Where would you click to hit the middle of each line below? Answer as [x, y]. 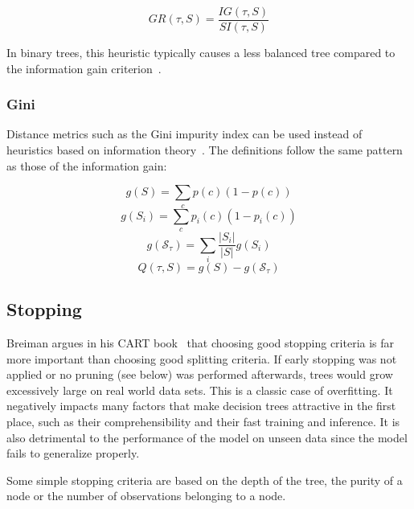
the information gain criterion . [84, 68]
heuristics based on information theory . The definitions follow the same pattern [205, 150]
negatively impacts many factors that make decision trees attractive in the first [201, 406]
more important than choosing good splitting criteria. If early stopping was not [202, 358]
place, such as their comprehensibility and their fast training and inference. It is [203, 421]
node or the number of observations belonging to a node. [146, 496]
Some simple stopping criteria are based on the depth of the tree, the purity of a [205, 480]
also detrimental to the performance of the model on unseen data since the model [207, 437]
